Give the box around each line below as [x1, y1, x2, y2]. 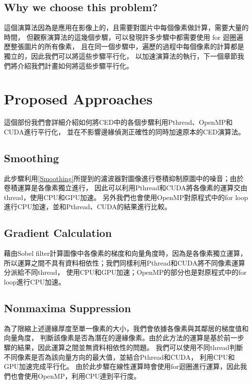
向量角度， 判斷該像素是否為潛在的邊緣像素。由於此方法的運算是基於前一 [4, 333, 237, 343]
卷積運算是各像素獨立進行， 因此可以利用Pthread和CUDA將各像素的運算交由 [4, 183, 248, 193]
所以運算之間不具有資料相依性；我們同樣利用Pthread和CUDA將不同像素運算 [4, 257, 245, 267]
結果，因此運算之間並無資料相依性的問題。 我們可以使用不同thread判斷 [17, 342, 243, 352]
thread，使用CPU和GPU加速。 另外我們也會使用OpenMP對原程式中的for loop [4, 192, 248, 202]
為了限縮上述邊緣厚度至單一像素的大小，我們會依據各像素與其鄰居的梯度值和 [4, 323, 249, 333]
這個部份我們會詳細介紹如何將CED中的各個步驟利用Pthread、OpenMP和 [4, 117, 233, 127]
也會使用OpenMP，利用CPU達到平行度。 [10, 370, 141, 381]
